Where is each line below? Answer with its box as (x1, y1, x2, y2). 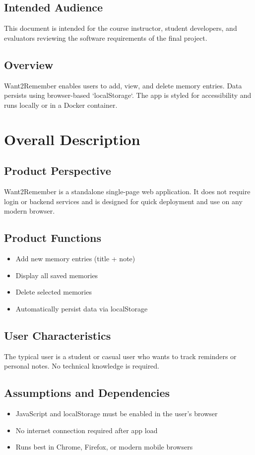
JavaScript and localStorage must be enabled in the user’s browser (15, 408, 218, 418)
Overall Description (4, 129, 140, 149)
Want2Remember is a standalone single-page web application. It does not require (4, 186, 251, 196)
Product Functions (4, 230, 102, 245)
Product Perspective (4, 163, 111, 178)
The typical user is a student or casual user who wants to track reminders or (4, 351, 237, 361)
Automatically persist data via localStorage (15, 303, 148, 313)
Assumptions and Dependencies (4, 385, 170, 400)
